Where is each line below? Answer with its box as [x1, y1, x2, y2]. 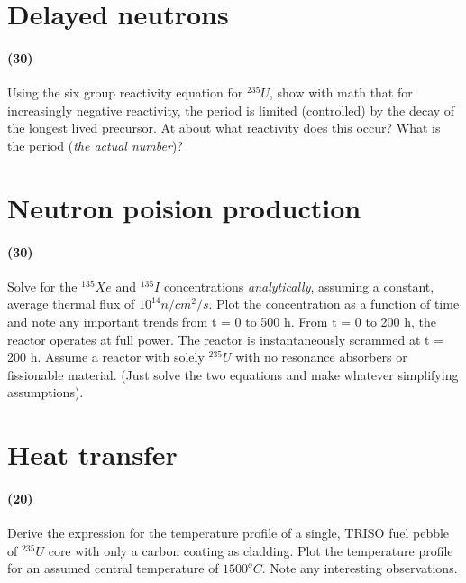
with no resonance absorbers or [235, 347, 407, 366]
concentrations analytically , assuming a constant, [163, 276, 434, 295]
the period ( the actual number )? [7, 135, 183, 154]
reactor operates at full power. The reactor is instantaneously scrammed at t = [7, 329, 444, 348]
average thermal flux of [7, 294, 135, 313]
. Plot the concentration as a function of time [208, 294, 460, 313]
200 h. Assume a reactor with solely [7, 347, 205, 366]
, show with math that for [269, 83, 413, 102]
